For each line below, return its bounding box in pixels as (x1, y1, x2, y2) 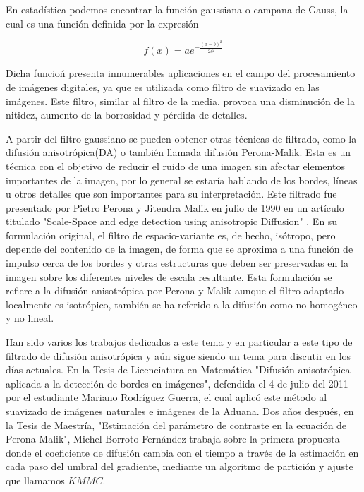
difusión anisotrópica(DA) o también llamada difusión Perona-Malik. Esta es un (6, 145, 351, 160)
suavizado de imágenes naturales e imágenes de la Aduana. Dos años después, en (6, 404, 354, 418)
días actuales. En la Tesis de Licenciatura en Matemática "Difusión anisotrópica (6, 362, 351, 377)
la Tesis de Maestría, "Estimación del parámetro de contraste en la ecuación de (6, 417, 347, 432)
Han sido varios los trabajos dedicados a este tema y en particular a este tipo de (6, 335, 353, 349)
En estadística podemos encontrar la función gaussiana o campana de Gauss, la (6, 2, 348, 16)
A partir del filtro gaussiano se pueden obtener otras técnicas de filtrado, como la (6, 131, 357, 145)
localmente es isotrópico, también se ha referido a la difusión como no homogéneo (6, 296, 358, 311)
